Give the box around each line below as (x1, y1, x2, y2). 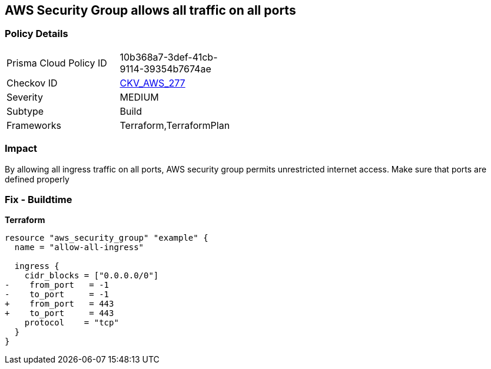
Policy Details (5, 28, 68, 40)
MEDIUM (120, 91, 159, 103)
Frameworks (6, 119, 61, 131)
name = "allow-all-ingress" (14, 242, 144, 252)
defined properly (5, 174, 69, 184)
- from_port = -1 (5, 280, 110, 290)
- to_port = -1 (5, 290, 110, 300)
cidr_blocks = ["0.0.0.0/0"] (24, 271, 159, 281)
